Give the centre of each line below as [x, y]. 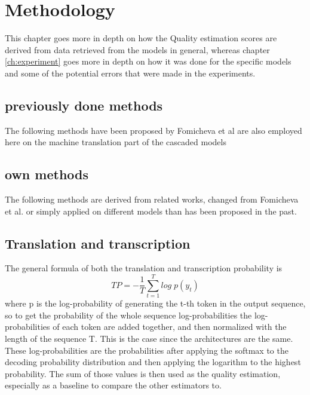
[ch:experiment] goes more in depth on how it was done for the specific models [148, 61]
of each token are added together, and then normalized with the [170, 327]
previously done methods [84, 105]
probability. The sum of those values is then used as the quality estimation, [143, 373]
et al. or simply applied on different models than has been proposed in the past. [151, 211]
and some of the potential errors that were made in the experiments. [130, 73]
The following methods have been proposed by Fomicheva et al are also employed [154, 130]
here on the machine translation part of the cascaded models [116, 142]
